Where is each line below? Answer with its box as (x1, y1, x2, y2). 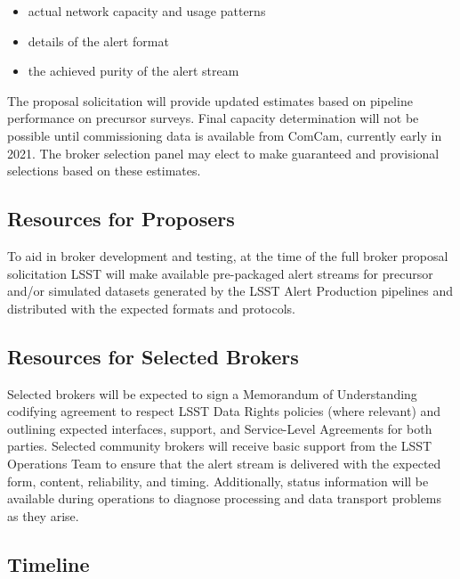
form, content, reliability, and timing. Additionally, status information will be (7, 471, 429, 490)
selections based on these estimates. (7, 161, 201, 180)
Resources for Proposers (7, 205, 235, 232)
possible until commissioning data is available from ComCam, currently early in (7, 126, 442, 144)
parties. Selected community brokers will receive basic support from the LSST (7, 436, 432, 455)
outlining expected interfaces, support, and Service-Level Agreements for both (7, 419, 432, 437)
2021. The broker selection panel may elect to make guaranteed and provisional (7, 143, 440, 162)
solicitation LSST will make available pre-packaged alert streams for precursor (7, 264, 433, 282)
